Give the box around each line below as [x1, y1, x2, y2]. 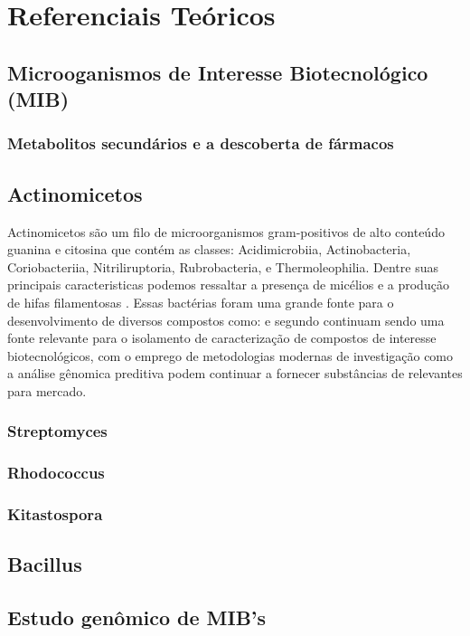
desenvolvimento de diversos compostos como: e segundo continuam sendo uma [7, 310, 445, 329]
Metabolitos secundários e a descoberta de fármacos [7, 132, 394, 155]
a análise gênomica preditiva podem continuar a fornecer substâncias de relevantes [7, 364, 463, 383]
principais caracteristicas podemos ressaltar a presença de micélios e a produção [7, 275, 449, 294]
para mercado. [7, 381, 87, 400]
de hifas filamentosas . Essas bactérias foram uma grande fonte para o [7, 292, 394, 311]
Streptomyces [7, 420, 108, 442]
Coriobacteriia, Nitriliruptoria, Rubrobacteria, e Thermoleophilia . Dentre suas [7, 257, 438, 276]
